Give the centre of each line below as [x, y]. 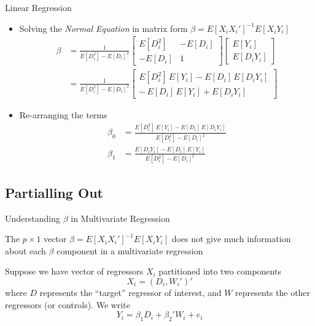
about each [25, 250]
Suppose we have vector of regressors [74, 271]
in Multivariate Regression [120, 218]
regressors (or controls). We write [68, 304]
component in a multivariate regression [130, 250]
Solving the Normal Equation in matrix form [103, 28]
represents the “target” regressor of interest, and [130, 292]
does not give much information [231, 239]
